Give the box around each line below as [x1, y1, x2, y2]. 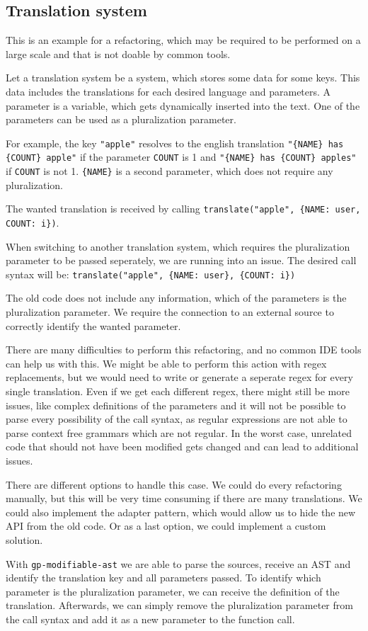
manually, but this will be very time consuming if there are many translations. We [6, 491, 362, 506]
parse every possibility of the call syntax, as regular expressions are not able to [6, 411, 347, 426]
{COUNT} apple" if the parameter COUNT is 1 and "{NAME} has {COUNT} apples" [6, 149, 357, 164]
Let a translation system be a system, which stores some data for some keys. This [6, 70, 360, 85]
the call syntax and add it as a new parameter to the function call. [6, 612, 295, 627]
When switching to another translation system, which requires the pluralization [6, 239, 350, 254]
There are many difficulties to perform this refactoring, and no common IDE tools [6, 342, 362, 357]
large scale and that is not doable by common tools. [6, 46, 231, 61]
